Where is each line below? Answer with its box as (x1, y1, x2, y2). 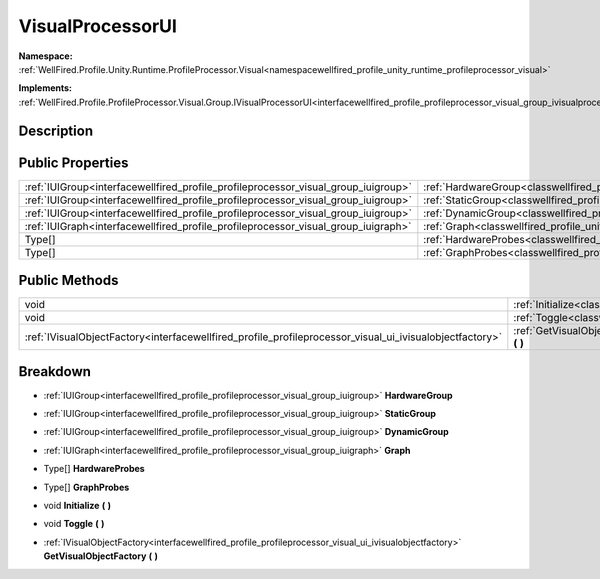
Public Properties (18, 154, 129, 171)
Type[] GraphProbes (43, 481, 130, 493)
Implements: (18, 82, 73, 94)
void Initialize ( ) (43, 500, 112, 512)
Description (18, 122, 94, 139)
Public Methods (18, 272, 119, 289)
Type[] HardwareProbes (43, 463, 145, 475)
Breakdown (18, 363, 92, 380)
